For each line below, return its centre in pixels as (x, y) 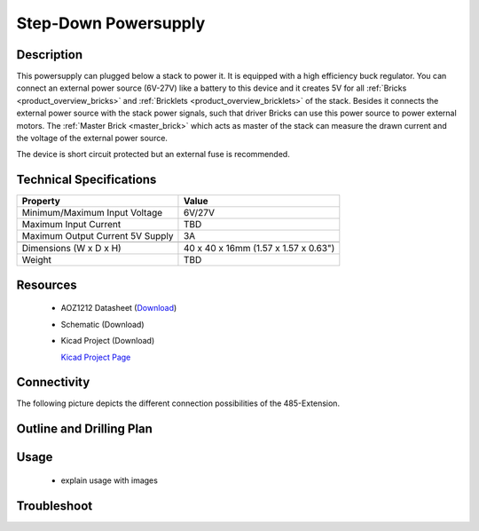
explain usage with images (110, 480)
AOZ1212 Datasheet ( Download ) (119, 308)
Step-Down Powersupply (111, 23)
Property (41, 202)
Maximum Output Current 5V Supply (98, 236)
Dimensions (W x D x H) (71, 249)
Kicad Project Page (96, 357)
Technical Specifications (86, 180)
